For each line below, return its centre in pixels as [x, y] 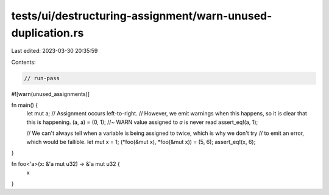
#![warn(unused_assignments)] [51, 94]
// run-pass [42, 78]
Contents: [23, 62]
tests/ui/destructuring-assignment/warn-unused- [142, 16]
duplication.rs [48, 33]
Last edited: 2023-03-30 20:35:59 [55, 51]
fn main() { [25, 105]
